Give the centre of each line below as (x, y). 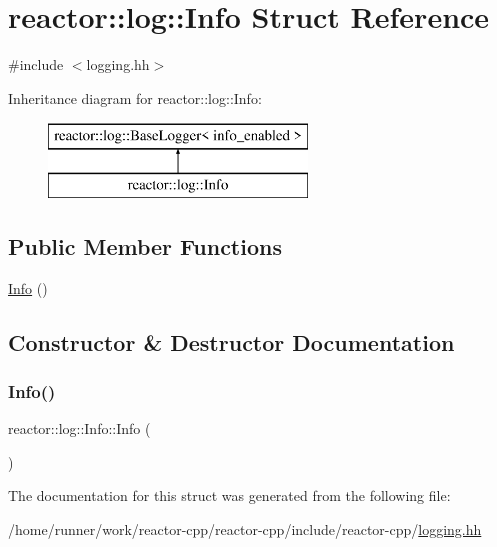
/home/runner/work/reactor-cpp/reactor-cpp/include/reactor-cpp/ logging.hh (245, 529)
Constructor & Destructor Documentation (231, 341)
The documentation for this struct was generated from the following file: (229, 495)
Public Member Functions (145, 245)
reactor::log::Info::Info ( (79, 428)
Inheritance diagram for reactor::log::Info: (135, 97)
